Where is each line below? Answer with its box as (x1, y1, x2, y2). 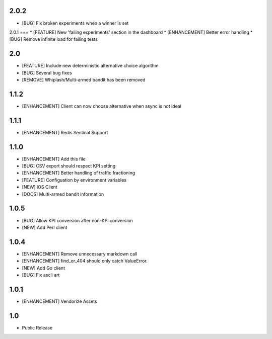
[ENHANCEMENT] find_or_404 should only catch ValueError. (22, 258, 148, 264)
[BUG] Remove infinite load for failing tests (9, 36, 98, 42)
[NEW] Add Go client (22, 265, 65, 271)
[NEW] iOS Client (22, 184, 57, 190)
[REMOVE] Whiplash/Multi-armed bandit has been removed (22, 76, 146, 82)
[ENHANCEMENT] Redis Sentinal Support (22, 129, 108, 135)
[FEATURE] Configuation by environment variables (22, 177, 127, 183)
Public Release (22, 324, 53, 330)
